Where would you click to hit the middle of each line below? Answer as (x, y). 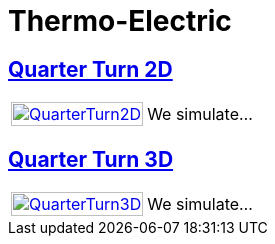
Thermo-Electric (120, 21)
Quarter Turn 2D (90, 69)
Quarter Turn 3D (91, 159)
